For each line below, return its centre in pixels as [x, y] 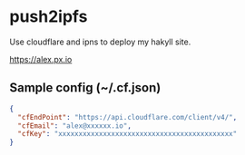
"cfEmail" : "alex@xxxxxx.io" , [74, 126]
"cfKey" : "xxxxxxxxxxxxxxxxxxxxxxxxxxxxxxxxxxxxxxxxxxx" [127, 134]
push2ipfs [49, 17]
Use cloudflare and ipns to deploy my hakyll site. [100, 42]
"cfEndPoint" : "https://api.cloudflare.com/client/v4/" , [127, 117]
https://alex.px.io [41, 59]
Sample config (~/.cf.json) [85, 88]
